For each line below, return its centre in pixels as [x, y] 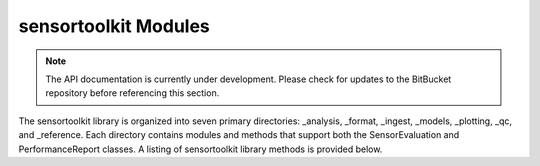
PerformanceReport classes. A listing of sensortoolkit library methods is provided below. [200, 149]
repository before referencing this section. [132, 93]
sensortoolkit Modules [114, 26]
